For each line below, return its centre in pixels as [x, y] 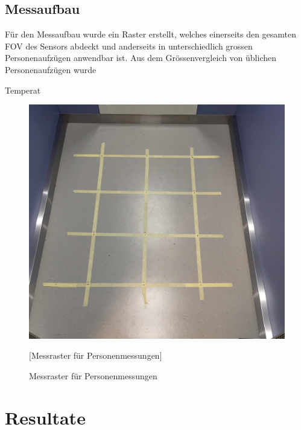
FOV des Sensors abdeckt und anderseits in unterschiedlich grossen [129, 46]
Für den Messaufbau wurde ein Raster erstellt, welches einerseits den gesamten [151, 34]
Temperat [23, 90]
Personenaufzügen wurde [51, 69]
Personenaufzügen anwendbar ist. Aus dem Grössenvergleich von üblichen [141, 58]
